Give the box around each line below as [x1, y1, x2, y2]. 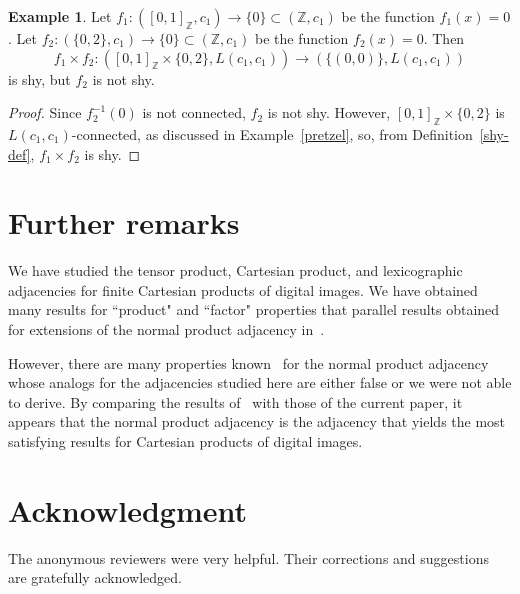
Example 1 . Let [8, 6, 112, 26]
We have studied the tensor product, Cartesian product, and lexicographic [8, 260, 463, 281]
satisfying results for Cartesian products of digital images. [8, 431, 363, 452]
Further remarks [8, 202, 240, 243]
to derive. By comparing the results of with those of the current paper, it [8, 391, 463, 412]
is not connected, [142, 102, 246, 123]
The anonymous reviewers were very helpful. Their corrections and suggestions [8, 547, 489, 568]
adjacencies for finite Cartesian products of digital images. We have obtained [8, 279, 478, 300]
